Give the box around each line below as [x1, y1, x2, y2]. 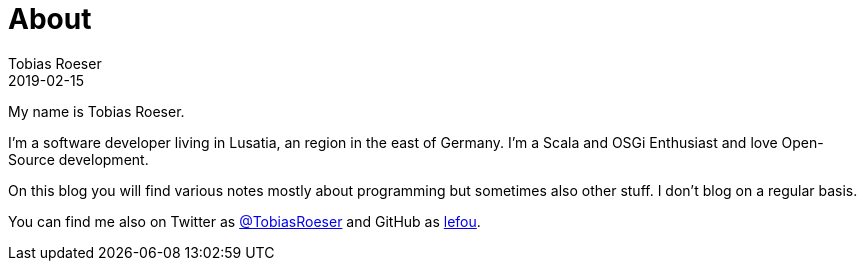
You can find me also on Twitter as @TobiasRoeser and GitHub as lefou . [8, 212, 481, 230]
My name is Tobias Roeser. [8, 102, 185, 120]
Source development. [8, 150, 149, 168]
